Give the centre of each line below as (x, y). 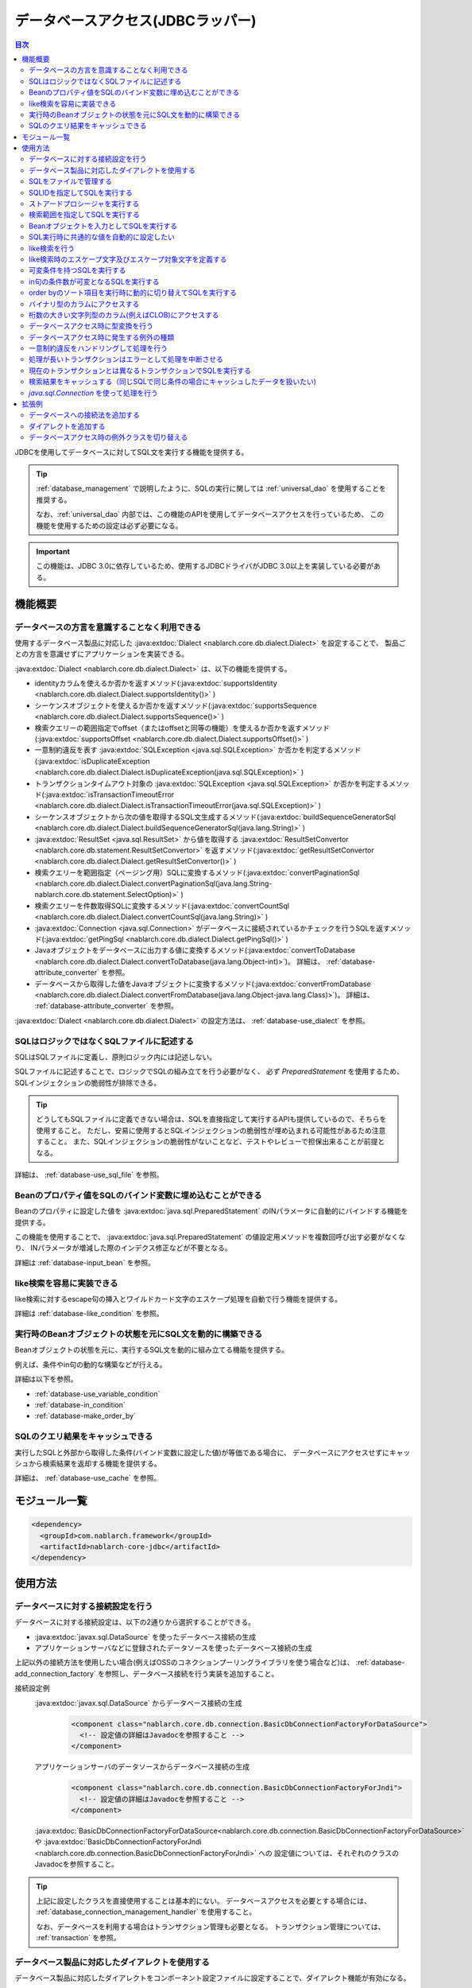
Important (53, 551)
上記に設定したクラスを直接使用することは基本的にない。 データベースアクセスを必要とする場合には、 (203, 1901)
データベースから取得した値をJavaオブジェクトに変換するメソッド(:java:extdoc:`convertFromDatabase (203, 984)
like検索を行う (52, 248)
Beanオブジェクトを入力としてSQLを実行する (103, 226)
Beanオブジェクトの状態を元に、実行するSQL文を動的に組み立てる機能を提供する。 (152, 1350)
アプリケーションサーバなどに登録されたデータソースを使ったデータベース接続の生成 (174, 1648)
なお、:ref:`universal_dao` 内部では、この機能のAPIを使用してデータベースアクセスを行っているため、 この (210, 514)
